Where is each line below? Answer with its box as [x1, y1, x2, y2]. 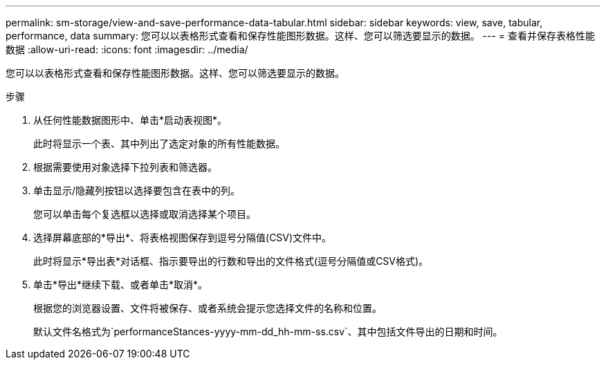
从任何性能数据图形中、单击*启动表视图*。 [33, 114, 228, 126]
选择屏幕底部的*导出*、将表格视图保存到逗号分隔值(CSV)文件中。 [33, 232, 332, 243]
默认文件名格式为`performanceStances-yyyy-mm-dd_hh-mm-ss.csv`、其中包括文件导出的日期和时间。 [33, 326, 503, 337]
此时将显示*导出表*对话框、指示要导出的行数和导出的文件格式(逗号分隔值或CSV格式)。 [33, 255, 429, 267]
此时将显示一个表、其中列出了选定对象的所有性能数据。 [33, 138, 285, 149]
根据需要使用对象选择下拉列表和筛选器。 [33, 161, 217, 173]
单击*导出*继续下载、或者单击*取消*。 [33, 279, 208, 290]
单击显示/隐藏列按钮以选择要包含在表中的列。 [33, 185, 241, 196]
